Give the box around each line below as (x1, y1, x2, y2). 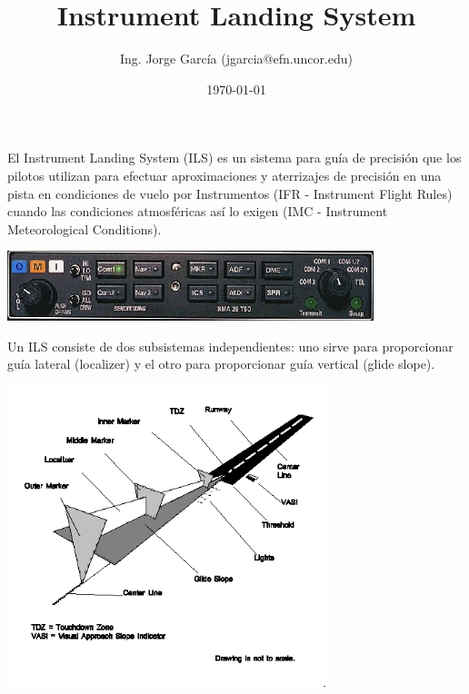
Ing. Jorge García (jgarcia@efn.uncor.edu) (120, 49, 353, 68)
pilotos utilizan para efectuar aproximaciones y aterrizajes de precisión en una (7, 165, 442, 184)
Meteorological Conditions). (7, 219, 162, 238)
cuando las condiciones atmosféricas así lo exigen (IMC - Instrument (7, 202, 388, 221)
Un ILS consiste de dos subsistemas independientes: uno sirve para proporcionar (7, 336, 454, 355)
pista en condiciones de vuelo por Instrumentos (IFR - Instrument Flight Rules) (7, 183, 453, 203)
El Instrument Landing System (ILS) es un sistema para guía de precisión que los (7, 148, 462, 167)
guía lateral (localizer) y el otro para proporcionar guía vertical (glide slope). (7, 354, 435, 373)
